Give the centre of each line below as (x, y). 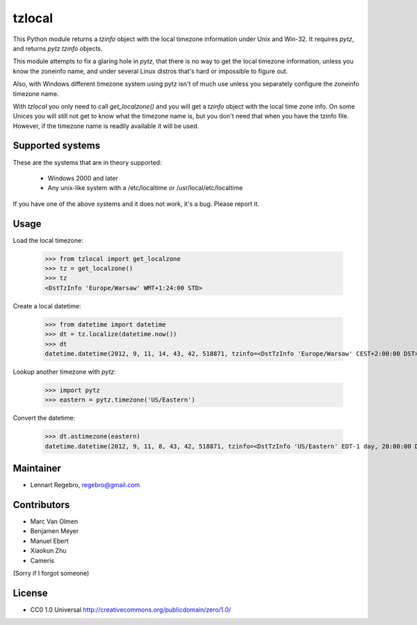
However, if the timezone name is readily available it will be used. (106, 126)
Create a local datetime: (47, 306)
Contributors (41, 505)
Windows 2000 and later (83, 178)
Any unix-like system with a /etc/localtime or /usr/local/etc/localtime (145, 188)
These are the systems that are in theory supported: (88, 162)
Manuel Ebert (49, 541)
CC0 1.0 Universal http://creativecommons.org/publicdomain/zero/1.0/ (131, 610)
